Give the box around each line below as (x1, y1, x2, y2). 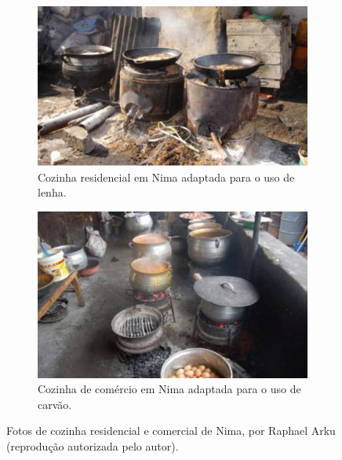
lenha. (38, 184, 67, 201)
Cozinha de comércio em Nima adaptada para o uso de (38, 381, 301, 397)
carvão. (38, 396, 72, 412)
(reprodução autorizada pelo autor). (6, 438, 179, 454)
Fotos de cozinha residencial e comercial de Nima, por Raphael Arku (6, 422, 336, 439)
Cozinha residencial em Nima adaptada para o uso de (38, 168, 295, 185)
